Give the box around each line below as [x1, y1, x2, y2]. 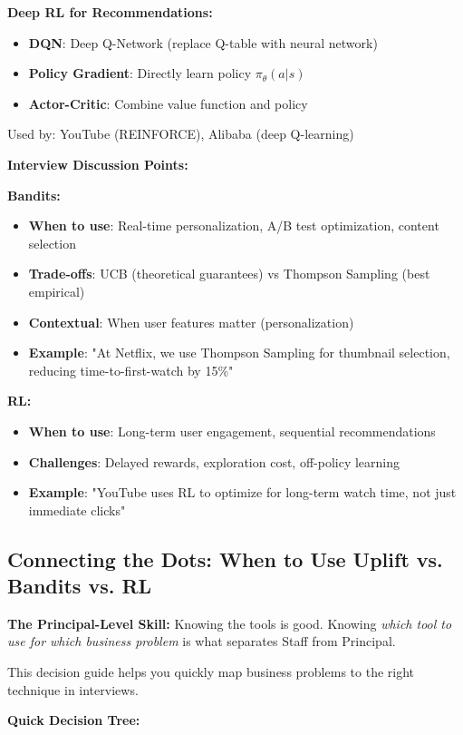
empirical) [28, 281, 85, 300]
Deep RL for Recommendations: [7, 3, 213, 21]
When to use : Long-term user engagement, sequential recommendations [28, 421, 436, 440]
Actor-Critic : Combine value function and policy [28, 93, 308, 113]
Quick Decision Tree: [7, 710, 140, 730]
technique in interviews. [7, 680, 139, 699]
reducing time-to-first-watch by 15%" [28, 360, 234, 379]
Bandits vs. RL [7, 572, 152, 600]
